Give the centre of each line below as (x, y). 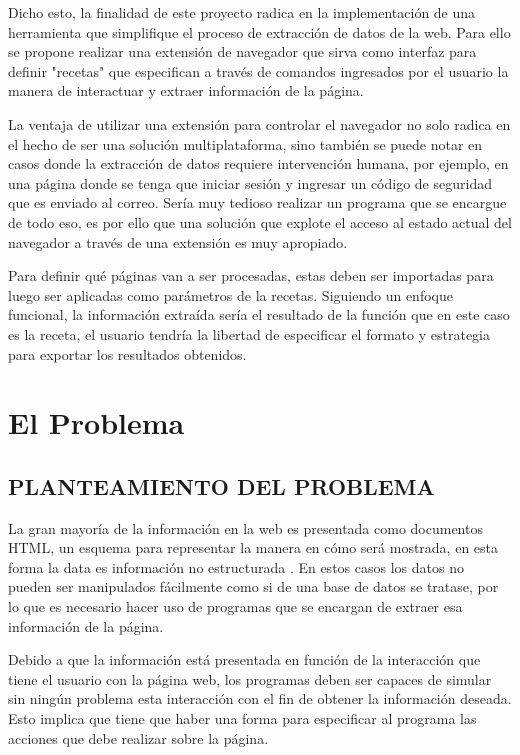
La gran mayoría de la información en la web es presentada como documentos (245, 527)
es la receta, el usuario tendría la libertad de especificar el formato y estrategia (249, 333)
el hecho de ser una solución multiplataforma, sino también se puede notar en (245, 143)
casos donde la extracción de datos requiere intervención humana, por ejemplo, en (258, 163)
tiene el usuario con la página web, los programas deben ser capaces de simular (250, 678)
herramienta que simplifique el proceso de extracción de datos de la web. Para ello (259, 31)
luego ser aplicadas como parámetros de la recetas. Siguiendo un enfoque (230, 294)
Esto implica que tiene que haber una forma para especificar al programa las (242, 718)
